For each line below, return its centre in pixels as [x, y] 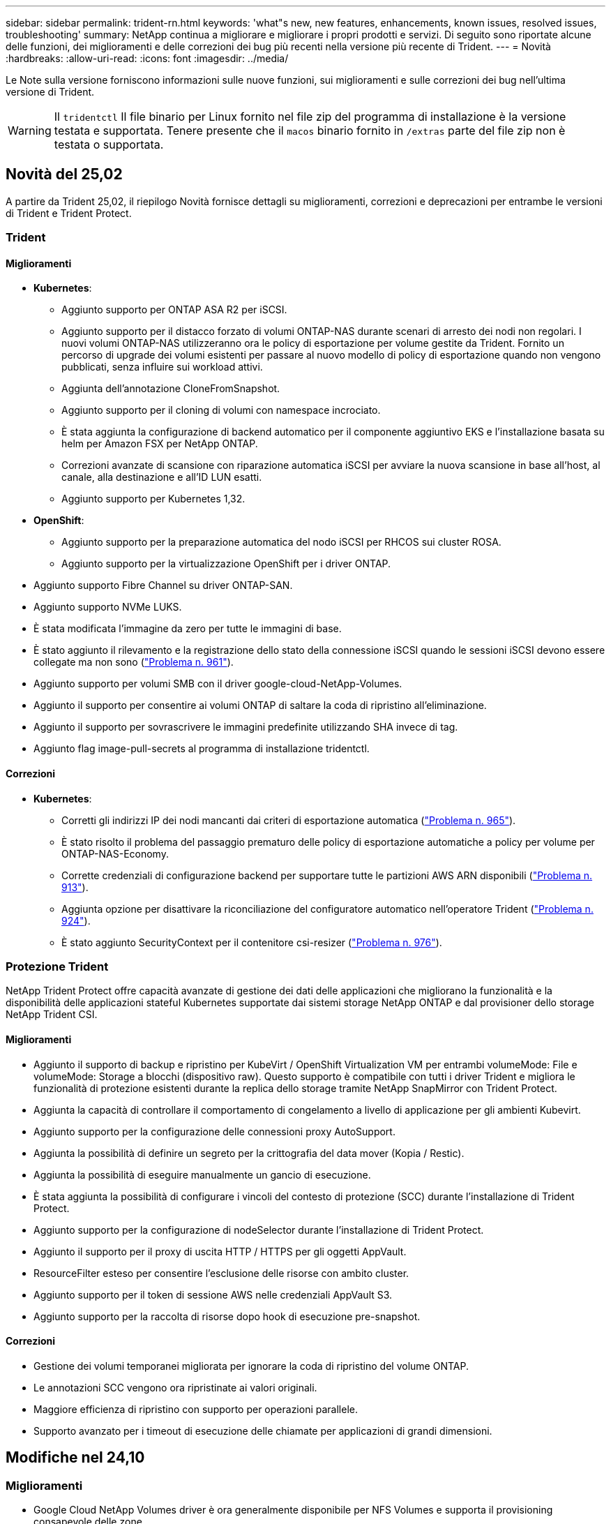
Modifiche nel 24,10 [75, 1458]
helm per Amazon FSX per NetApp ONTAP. [160, 444]
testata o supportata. [109, 144]
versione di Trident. [50, 92]
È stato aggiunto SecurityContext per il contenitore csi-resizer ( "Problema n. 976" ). [252, 942]
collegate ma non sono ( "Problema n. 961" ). [134, 662]
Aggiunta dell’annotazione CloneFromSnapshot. [171, 389]
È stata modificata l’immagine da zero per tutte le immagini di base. [188, 629]
